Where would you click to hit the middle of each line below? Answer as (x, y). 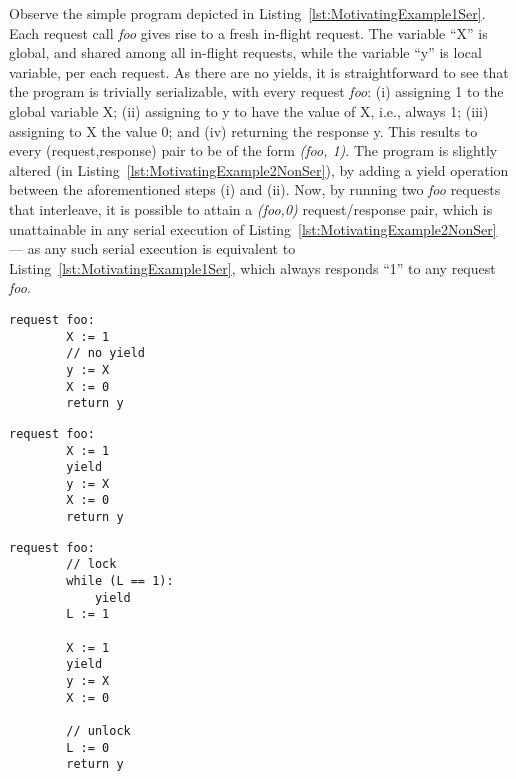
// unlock (98, 731)
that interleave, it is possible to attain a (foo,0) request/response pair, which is (251, 208)
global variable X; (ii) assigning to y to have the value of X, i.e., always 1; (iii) (249, 110)
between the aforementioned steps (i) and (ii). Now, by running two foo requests (255, 189)
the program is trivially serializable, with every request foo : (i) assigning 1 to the (256, 91)
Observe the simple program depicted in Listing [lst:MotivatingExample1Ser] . (247, 13)
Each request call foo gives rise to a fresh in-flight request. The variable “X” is (248, 32)
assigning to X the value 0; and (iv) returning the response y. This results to (243, 130)
